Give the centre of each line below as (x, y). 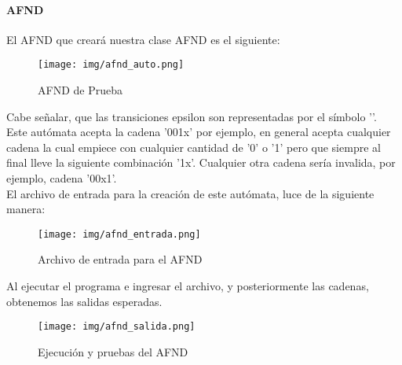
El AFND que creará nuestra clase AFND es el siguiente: (143, 39)
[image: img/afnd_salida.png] (117, 327)
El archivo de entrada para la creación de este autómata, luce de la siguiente (190, 193)
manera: (26, 209)
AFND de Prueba (80, 90)
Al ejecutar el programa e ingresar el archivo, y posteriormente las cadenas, (188, 286)
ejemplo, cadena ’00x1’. (62, 178)
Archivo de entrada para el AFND (120, 259)
